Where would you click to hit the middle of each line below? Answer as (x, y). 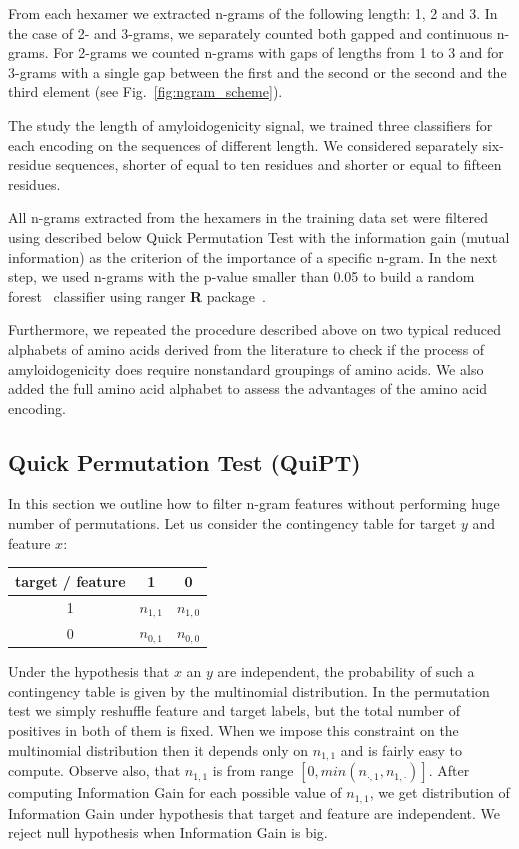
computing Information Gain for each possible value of (175, 792)
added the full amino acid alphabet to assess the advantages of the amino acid (248, 388)
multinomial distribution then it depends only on (158, 749)
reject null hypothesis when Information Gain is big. (168, 832)
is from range (253, 770)
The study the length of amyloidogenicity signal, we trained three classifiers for (250, 124)
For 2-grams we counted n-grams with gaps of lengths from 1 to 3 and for (278, 52)
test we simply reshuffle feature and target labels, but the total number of (234, 710)
